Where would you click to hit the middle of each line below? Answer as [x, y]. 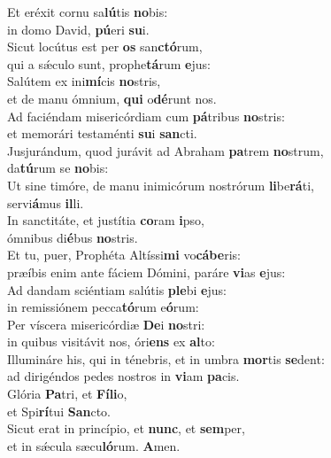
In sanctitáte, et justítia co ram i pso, [106, 220]
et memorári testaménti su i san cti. [102, 133]
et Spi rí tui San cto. [59, 411]
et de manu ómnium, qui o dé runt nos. [112, 98]
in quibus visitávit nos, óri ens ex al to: [111, 342]
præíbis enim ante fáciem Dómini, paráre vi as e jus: [146, 272]
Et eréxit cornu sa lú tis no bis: [88, 12]
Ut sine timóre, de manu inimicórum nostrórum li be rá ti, [161, 185]
